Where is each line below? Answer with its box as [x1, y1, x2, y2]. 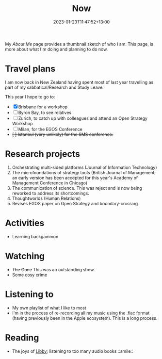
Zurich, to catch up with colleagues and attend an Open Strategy [18, 115, 148, 121]
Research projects [5, 148, 80, 160]
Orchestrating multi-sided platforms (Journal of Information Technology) [12, 164, 157, 170]
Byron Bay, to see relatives [18, 110, 72, 115]
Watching [5, 250, 45, 261]
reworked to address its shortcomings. [12, 190, 90, 196]
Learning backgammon [12, 233, 59, 239]
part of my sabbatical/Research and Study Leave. [5, 84, 104, 90]
